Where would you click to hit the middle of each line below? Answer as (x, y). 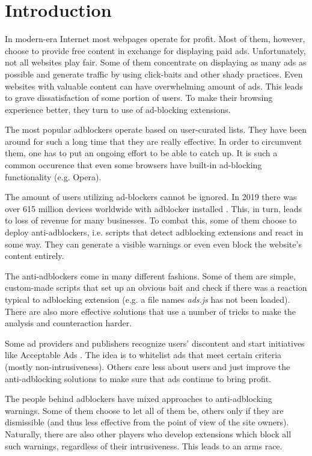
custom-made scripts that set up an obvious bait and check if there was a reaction (156, 287)
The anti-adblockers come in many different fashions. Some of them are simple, (150, 275)
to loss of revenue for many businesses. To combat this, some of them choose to (151, 220)
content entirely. (35, 256)
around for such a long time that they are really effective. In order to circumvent (154, 141)
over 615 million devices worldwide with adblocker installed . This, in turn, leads (153, 208)
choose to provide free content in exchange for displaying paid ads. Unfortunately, (155, 50)
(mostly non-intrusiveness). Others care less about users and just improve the (148, 366)
